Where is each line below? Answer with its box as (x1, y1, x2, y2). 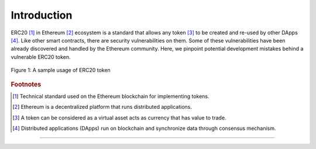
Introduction (11, 9, 73, 22)
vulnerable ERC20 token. (11, 53, 71, 61)
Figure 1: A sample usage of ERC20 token (11, 67, 111, 74)
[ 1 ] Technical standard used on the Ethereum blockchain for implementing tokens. (12, 93, 210, 100)
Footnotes (11, 80, 42, 88)
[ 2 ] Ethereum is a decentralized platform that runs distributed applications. (12, 104, 193, 111)
